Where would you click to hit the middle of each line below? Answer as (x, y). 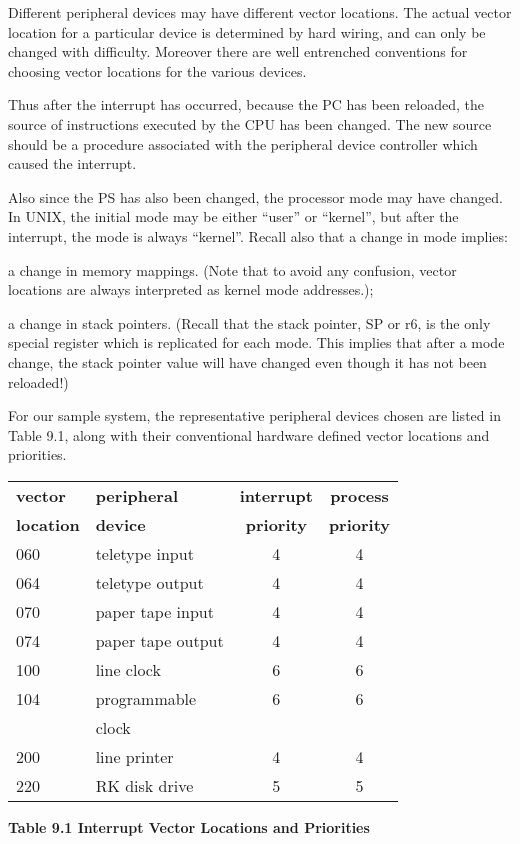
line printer (134, 756)
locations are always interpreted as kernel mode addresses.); (191, 289)
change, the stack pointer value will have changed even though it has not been (247, 361)
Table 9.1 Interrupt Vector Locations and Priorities (189, 826)
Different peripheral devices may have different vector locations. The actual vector (260, 12)
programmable (146, 698)
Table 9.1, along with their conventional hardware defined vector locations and (249, 434)
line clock (128, 669)
